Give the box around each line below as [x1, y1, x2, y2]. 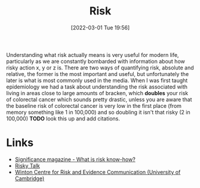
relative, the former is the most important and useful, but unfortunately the [6, 70, 189, 77]
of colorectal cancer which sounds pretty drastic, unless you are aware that [6, 96, 192, 103]
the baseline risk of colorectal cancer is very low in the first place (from [6, 102, 182, 109]
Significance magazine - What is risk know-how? [14, 156, 136, 163]
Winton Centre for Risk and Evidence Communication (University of [14, 168, 181, 175]
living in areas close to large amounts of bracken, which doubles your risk [6, 89, 189, 96]
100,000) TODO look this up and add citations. [6, 115, 121, 122]
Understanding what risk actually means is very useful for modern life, [6, 51, 179, 58]
